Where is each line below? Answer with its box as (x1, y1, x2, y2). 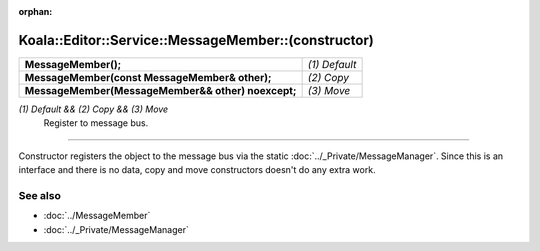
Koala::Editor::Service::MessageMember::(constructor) (18, 31, 374, 49)
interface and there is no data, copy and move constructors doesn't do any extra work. (18, 164, 376, 176)
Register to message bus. (43, 117, 149, 129)
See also (18, 188, 62, 202)
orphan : (18, 6, 53, 17)
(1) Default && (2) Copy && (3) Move (18, 103, 169, 115)
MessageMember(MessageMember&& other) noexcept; (24, 83, 297, 97)
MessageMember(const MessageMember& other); (24, 70, 272, 84)
